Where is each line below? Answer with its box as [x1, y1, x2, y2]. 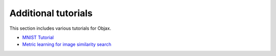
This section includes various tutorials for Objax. [9, 25, 111, 31]
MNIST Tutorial [22, 34, 54, 40]
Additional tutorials [9, 8, 93, 19]
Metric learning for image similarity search [22, 41, 112, 47]
